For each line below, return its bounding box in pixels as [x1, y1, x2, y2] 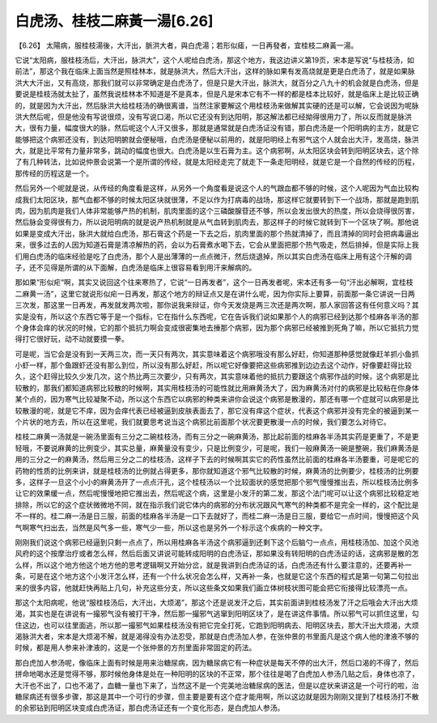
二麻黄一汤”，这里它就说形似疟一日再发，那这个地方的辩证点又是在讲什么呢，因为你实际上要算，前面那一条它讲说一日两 [15, 288, 416, 299]
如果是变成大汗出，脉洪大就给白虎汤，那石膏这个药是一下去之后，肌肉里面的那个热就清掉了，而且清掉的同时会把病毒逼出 [15, 228, 419, 238]
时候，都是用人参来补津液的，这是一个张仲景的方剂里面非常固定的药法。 [15, 643, 257, 653]
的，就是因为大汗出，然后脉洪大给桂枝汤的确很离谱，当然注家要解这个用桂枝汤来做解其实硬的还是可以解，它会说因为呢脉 [15, 100, 419, 110]
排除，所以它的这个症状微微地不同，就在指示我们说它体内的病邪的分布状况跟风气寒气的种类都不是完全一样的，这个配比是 [15, 500, 419, 509]
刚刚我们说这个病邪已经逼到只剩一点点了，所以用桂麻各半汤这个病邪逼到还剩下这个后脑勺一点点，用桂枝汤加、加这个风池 [15, 537, 419, 547]
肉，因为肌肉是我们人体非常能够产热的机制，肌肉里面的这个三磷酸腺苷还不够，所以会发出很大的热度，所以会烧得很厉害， [15, 206, 419, 216]
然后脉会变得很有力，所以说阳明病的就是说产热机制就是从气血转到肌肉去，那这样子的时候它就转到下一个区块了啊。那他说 [15, 217, 419, 227]
